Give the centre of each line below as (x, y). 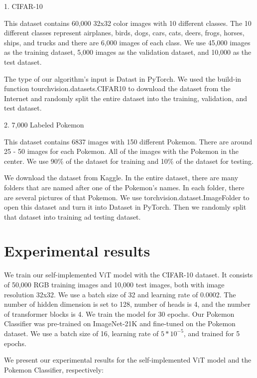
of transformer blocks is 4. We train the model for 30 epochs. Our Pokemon (119, 314)
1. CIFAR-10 (23, 6)
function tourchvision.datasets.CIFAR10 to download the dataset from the (117, 88)
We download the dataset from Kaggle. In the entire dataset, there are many (121, 178)
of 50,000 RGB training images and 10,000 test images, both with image (114, 284)
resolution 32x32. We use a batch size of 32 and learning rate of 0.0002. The (120, 294)
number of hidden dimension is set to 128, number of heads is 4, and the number (127, 304)
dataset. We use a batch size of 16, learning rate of (81, 333)
